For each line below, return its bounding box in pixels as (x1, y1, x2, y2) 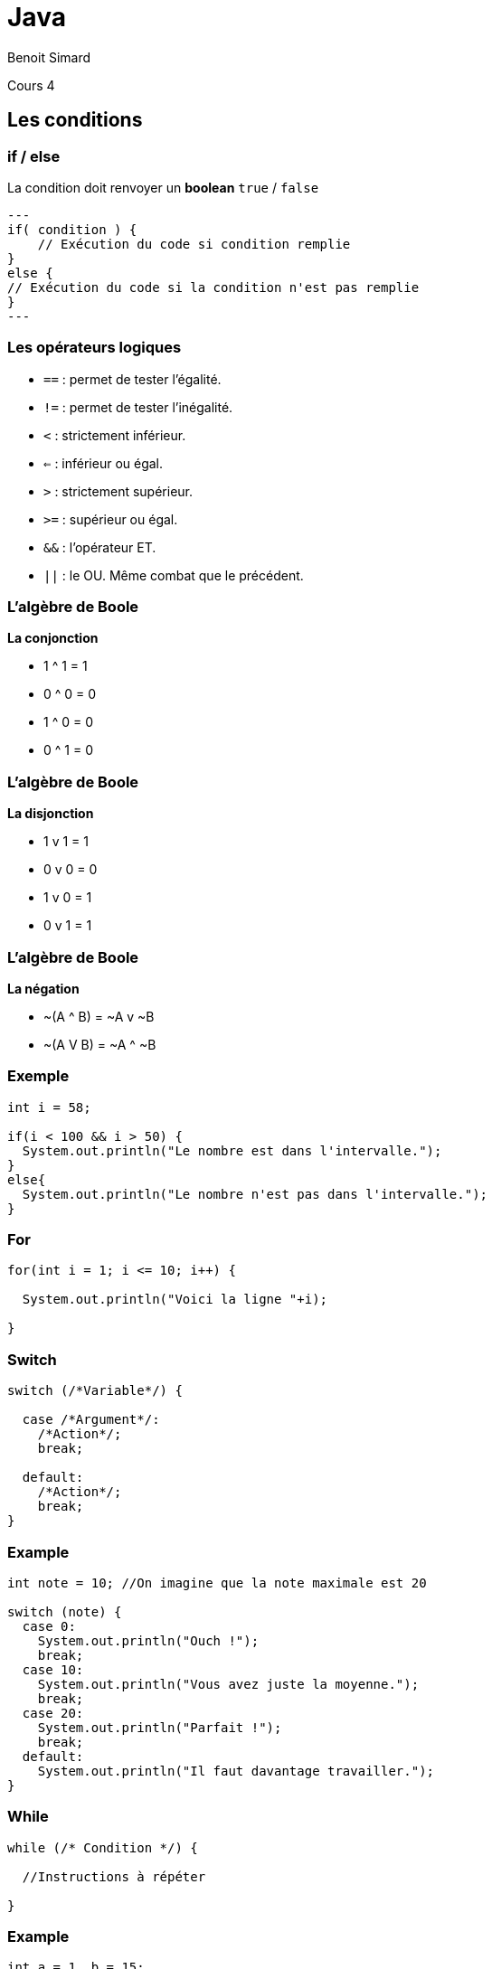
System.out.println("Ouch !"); (37, 1633, 260, 1648)
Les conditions (7, 108, 143, 132)
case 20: (22, 1705, 84, 1720)
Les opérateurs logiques (7, 338, 182, 357)
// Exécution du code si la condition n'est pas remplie (7, 279, 420, 295)
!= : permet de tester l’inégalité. (43, 399, 233, 415)
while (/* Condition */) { (7, 1840, 198, 1855)
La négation (7, 980, 80, 996)
